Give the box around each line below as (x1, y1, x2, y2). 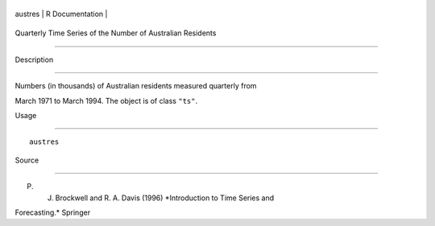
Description (14, 55, 54, 64)
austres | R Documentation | (14, 9, 108, 18)
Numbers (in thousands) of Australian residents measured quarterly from (14, 81, 257, 91)
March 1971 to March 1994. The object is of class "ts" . (14, 96, 197, 105)
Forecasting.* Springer (14, 208, 91, 217)
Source (14, 155, 39, 165)
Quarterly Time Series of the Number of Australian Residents (14, 28, 217, 38)
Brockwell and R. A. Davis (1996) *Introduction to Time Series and (55, 193, 275, 203)
